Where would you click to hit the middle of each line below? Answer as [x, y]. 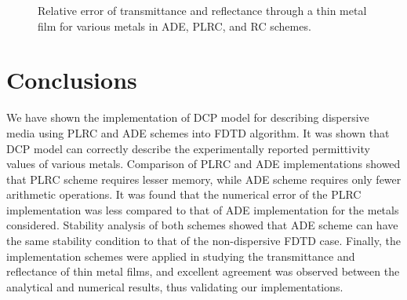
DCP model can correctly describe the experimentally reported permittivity [188, 148]
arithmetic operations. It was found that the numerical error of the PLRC [184, 194]
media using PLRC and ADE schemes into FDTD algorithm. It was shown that [198, 132]
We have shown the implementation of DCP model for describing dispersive [188, 117]
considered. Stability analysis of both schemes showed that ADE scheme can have [202, 225]
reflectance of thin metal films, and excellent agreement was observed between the [203, 271]
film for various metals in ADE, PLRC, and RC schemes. [174, 26]
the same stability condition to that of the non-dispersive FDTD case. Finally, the [203, 241]
